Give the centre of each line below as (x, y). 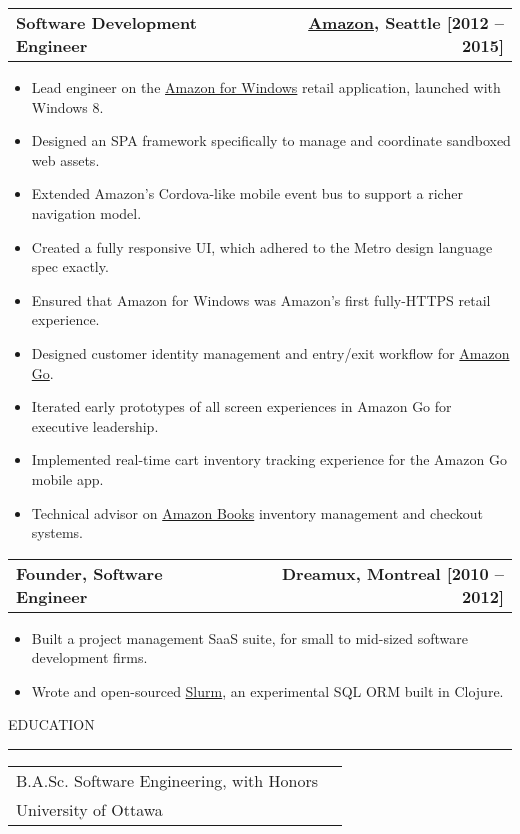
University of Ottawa (89, 810)
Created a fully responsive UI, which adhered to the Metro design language (262, 246)
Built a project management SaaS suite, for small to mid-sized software (249, 637)
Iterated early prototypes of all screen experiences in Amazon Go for (241, 406)
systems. (57, 532)
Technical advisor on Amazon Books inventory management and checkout (257, 512)
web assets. (65, 159)
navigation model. (86, 212)
